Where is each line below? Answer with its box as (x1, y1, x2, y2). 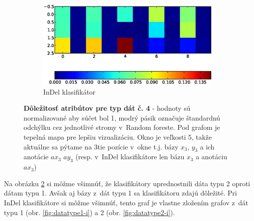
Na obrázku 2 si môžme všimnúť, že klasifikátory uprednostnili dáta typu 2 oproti (4, 178, 251, 188)
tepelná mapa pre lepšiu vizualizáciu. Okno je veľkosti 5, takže (24, 132, 212, 142)
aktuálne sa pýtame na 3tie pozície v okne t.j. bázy (24, 141, 179, 151)
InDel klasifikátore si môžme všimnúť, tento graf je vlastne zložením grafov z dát (4, 197, 249, 208)
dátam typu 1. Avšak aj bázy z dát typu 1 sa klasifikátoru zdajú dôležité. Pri (4, 188, 237, 198)
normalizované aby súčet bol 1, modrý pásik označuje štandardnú (24, 112, 221, 123)
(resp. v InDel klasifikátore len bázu (75, 151, 185, 162)
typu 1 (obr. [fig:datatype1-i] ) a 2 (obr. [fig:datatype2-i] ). (4, 207, 175, 217)
